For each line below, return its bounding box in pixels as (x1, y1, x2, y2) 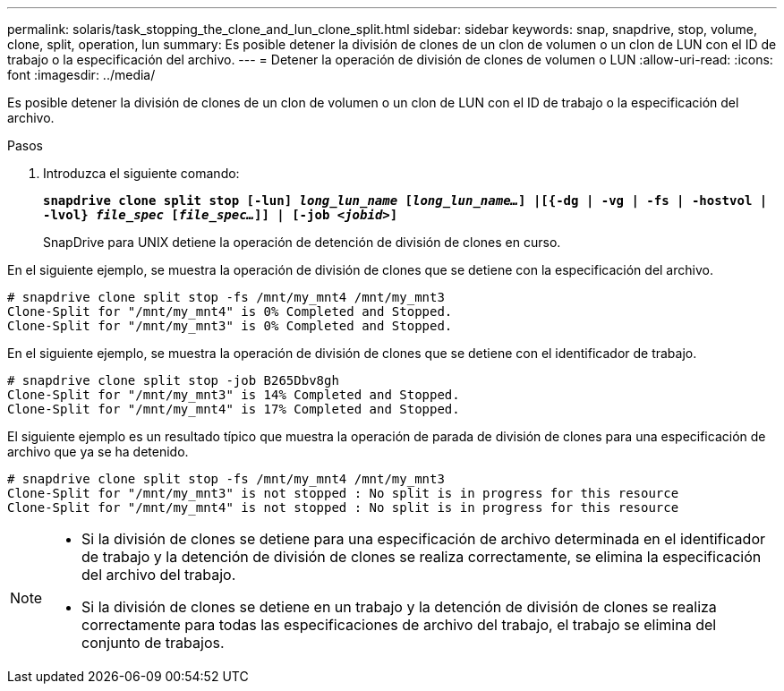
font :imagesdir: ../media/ (7, 67, 156, 82)
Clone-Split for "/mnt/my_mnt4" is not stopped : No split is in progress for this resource (7, 500, 679, 515)
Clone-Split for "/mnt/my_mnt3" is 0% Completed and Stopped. (7, 319, 453, 333)
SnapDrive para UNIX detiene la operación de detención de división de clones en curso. (43, 235, 561, 250)
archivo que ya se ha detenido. (7, 444, 189, 459)
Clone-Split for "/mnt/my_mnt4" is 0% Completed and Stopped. (7, 304, 453, 319)
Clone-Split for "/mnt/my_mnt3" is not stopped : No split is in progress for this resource (7, 486, 679, 500)
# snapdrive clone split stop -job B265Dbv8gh (7, 373, 339, 388)
